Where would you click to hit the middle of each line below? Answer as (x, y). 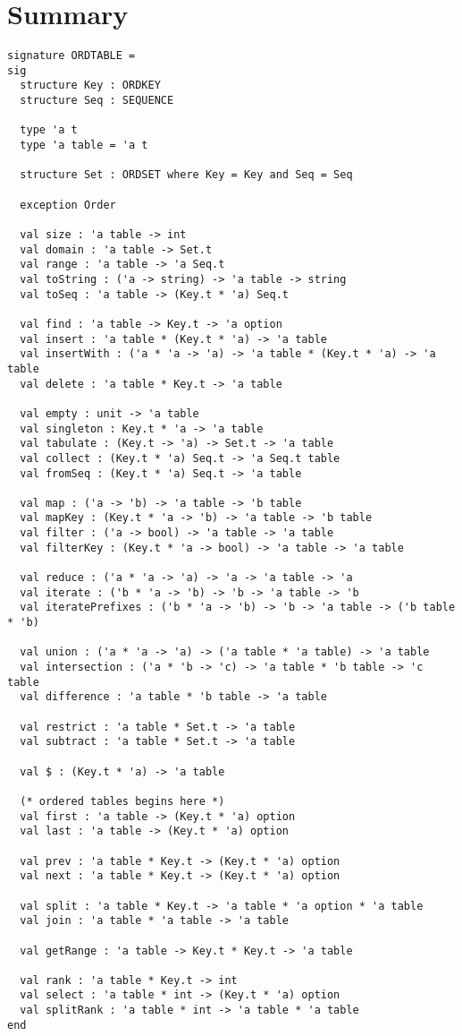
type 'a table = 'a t (84, 146)
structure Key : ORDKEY (90, 86)
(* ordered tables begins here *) (122, 801)
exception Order (68, 205)
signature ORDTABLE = (71, 56)
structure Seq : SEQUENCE (97, 101)
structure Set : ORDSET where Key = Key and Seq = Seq (186, 175)
